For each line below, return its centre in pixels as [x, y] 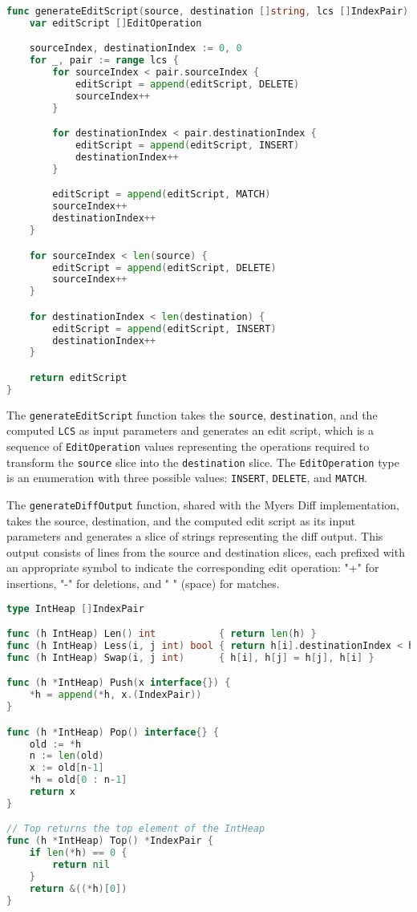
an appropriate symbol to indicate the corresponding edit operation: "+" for [193, 567]
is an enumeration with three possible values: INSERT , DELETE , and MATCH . [187, 478]
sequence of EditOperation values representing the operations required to [188, 446]
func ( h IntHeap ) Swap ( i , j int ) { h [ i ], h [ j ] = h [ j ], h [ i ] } [190, 657]
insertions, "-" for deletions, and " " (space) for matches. [143, 583]
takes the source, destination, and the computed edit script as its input [181, 520]
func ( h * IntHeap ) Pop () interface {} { [113, 732]
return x [52, 792]
